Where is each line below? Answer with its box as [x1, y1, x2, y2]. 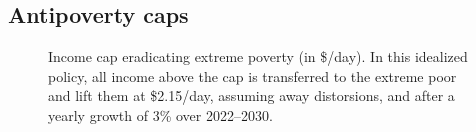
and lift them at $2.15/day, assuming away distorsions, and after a [48, 85, 455, 106]
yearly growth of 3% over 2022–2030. [48, 104, 273, 125]
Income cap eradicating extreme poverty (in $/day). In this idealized [48, 46, 468, 67]
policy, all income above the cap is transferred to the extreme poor [48, 65, 457, 86]
